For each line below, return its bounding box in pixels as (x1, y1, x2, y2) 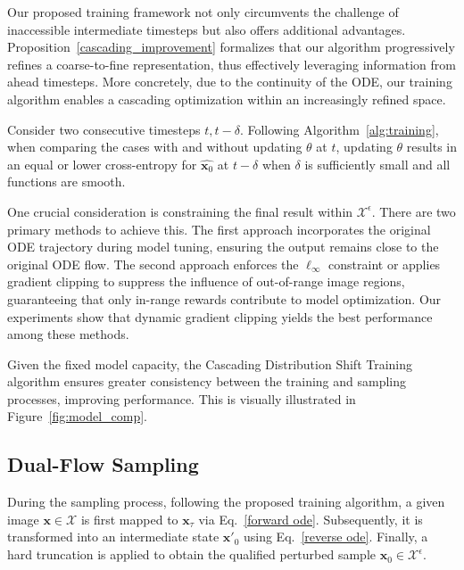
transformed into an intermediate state (7, 527, 220, 546)
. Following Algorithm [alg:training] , (239, 120, 439, 138)
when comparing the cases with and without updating (7, 137, 302, 156)
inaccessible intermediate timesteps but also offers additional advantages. (7, 20, 406, 38)
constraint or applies (328, 254, 441, 273)
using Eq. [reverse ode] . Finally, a (243, 527, 428, 546)
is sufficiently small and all (304, 154, 451, 173)
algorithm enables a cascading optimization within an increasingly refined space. (7, 89, 446, 108)
